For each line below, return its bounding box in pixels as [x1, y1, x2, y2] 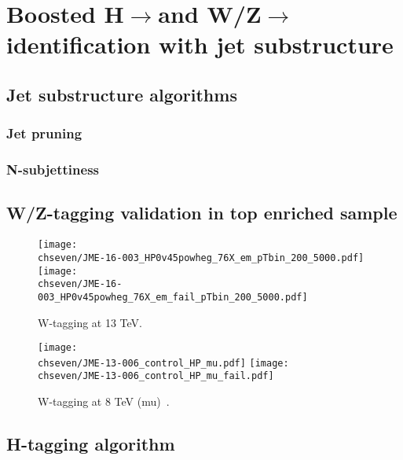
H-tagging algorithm [6, 432, 175, 456]
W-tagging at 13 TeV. [38, 314, 142, 330]
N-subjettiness [6, 160, 99, 179]
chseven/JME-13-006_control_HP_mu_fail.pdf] [38, 370, 274, 382]
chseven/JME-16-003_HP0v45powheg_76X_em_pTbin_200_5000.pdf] [38, 252, 365, 263]
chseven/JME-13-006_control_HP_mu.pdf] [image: [38, 357, 289, 369]
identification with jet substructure [6, 28, 394, 61]
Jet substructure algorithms [6, 82, 237, 106]
